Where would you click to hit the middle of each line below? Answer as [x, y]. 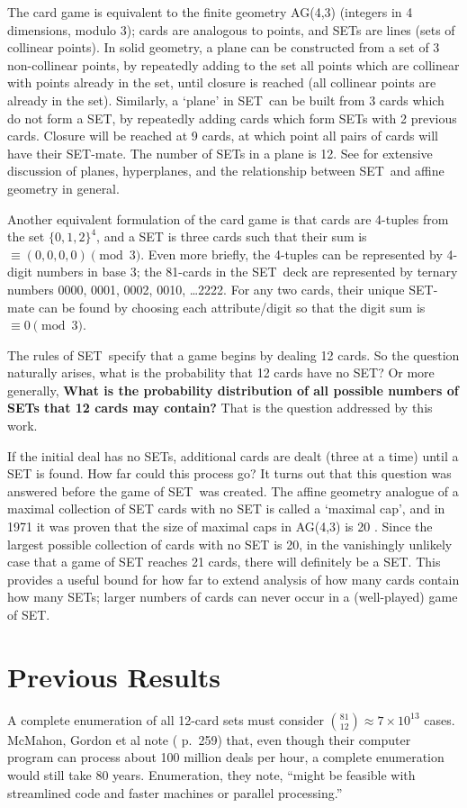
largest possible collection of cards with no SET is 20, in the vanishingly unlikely [230, 544]
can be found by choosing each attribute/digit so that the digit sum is [232, 307]
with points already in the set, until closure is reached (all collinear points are [222, 82]
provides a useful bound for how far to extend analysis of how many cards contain [233, 579]
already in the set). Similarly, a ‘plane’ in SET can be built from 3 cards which [226, 100]
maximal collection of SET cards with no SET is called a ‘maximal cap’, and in [226, 508]
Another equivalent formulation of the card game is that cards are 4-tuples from [228, 218]
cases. [440, 719]
